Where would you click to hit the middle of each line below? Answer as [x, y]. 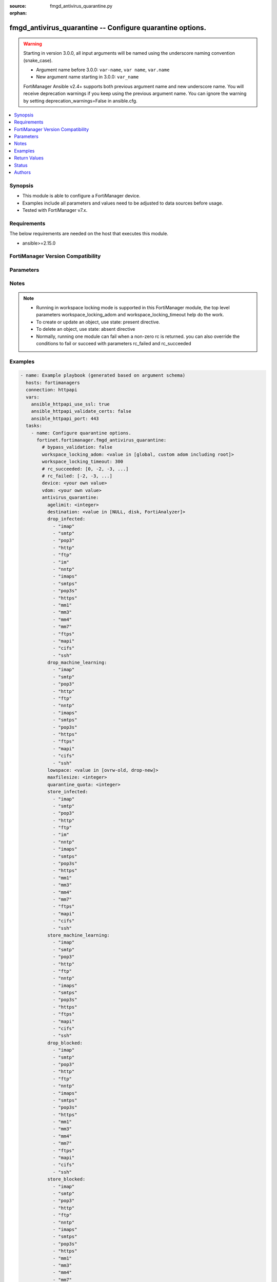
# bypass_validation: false [77, 447]
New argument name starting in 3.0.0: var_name [87, 77]
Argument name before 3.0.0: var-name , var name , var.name [103, 70]
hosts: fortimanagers [53, 383]
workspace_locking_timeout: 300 [82, 462]
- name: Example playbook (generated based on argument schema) [103, 375]
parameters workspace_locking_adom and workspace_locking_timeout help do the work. [130, 315]
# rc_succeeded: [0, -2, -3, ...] [85, 469]
